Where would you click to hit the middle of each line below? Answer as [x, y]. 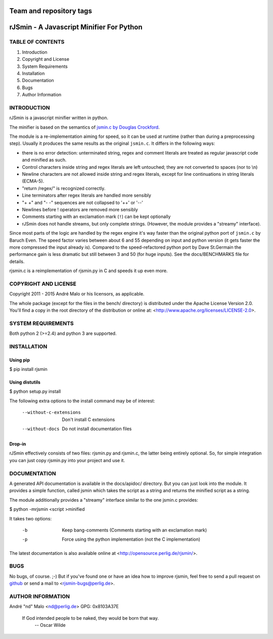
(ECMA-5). [33, 181]
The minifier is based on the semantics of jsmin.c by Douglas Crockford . [85, 127]
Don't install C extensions [88, 419]
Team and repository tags [51, 11]
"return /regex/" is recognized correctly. [64, 188]
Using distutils [25, 382]
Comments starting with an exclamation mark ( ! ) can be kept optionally [96, 217]
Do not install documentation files [97, 429]
